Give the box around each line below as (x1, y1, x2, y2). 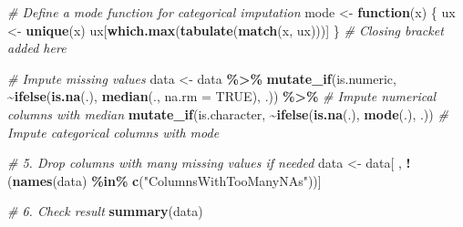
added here (7, 38, 67, 57)
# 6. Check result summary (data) (7, 201, 203, 221)
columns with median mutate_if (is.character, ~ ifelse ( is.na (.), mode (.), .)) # (7, 104, 448, 123)
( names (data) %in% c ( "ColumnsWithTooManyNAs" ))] (7, 170, 322, 190)
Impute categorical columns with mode (7, 122, 220, 141)
